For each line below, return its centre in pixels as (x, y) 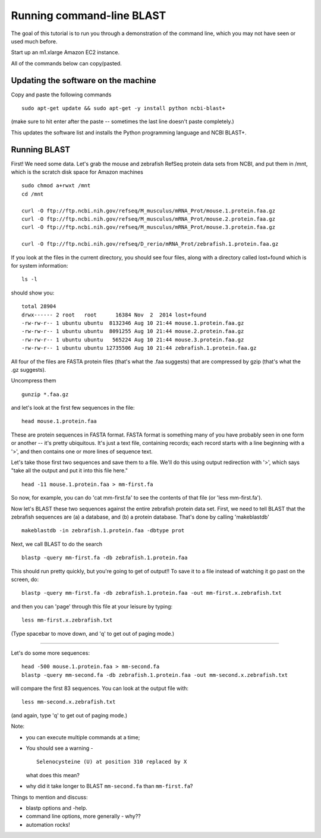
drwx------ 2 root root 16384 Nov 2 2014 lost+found (114, 315)
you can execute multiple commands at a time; (83, 737)
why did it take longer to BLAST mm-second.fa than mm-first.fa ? (109, 786)
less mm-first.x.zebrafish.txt (67, 620)
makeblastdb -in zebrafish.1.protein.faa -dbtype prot (103, 531)
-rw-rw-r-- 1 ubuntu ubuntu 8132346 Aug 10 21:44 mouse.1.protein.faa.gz (133, 323)
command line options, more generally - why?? (83, 816)
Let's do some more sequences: (51, 653)
